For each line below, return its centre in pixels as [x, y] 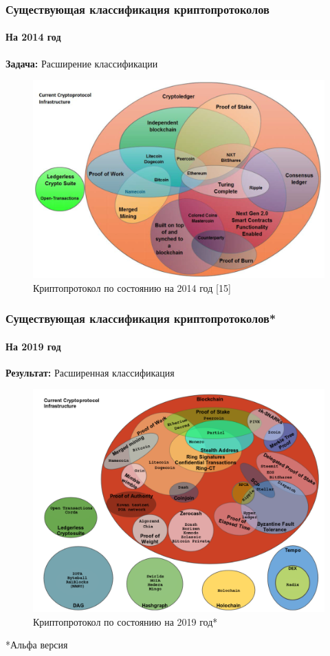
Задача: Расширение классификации [82, 63]
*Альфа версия [37, 645]
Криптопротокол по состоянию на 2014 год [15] [132, 287]
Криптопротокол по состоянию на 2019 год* [125, 621]
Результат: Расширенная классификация [90, 372]
